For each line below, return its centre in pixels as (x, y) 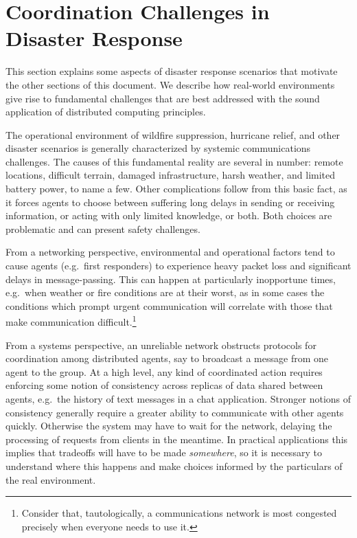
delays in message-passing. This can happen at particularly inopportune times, (171, 279)
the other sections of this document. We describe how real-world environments (170, 84)
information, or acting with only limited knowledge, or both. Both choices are (169, 215)
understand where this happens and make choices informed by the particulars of (174, 466)
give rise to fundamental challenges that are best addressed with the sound (163, 98)
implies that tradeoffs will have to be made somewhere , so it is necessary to (164, 452)
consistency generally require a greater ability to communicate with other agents (175, 412)
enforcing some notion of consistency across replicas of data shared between (164, 385)
